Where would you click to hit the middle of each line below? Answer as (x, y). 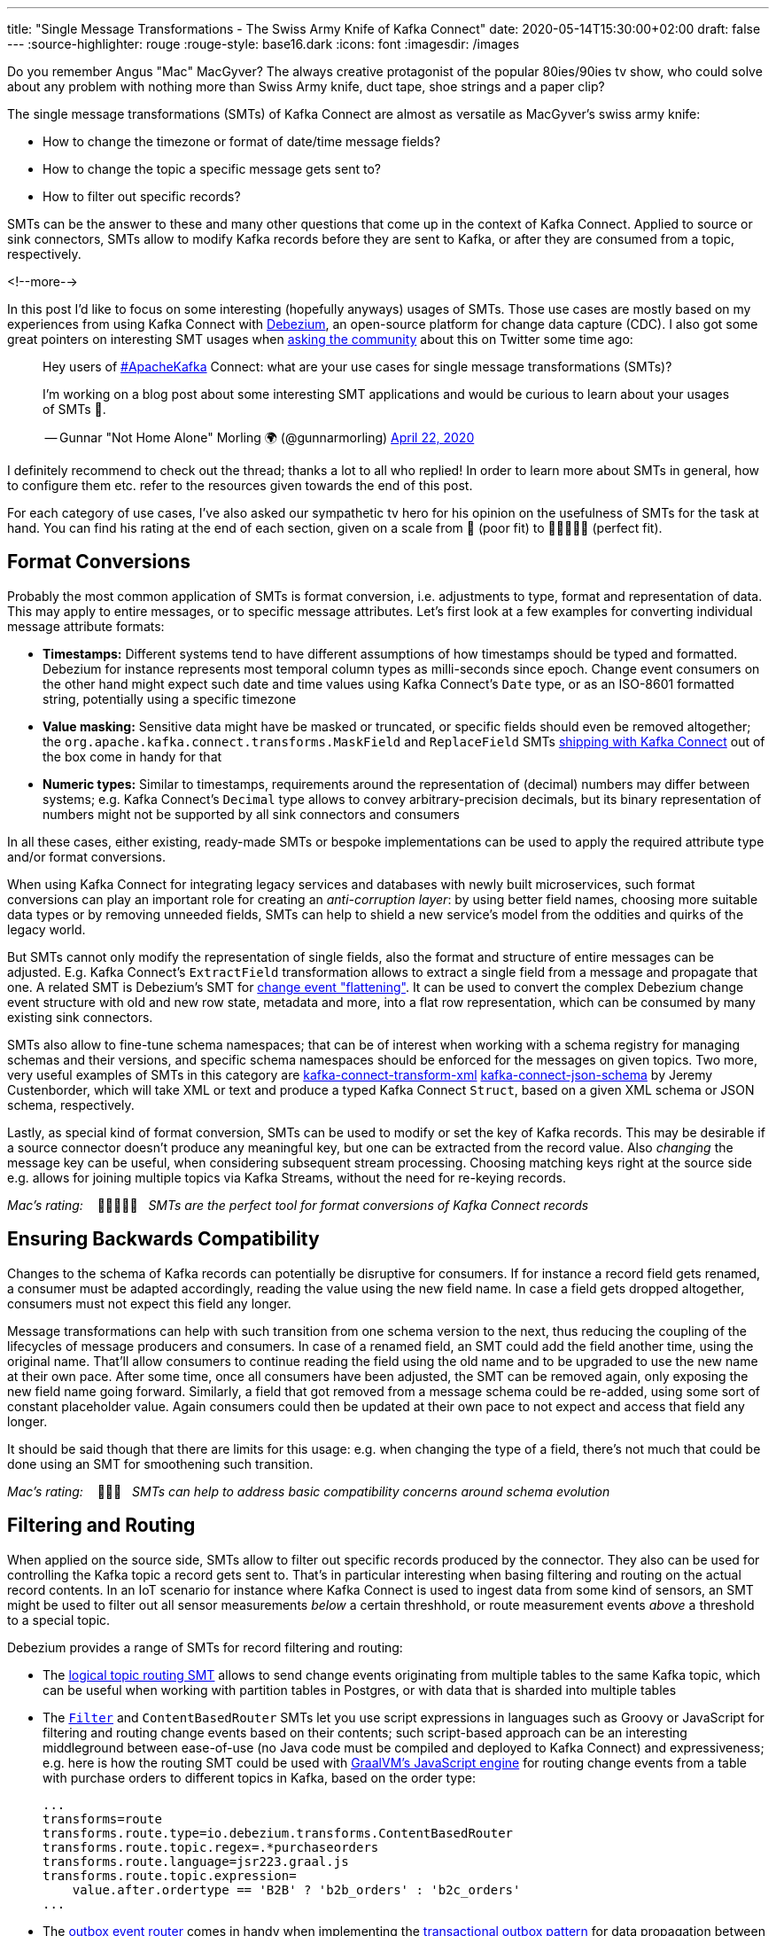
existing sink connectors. (80, 1017)
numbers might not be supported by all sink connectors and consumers (251, 814)
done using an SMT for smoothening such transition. (160, 1464)
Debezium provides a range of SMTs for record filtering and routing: (205, 1647)
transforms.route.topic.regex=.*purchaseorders (211, 1847)
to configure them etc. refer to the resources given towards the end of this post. (240, 485)
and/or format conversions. (87, 856)
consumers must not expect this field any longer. (149, 1303)
